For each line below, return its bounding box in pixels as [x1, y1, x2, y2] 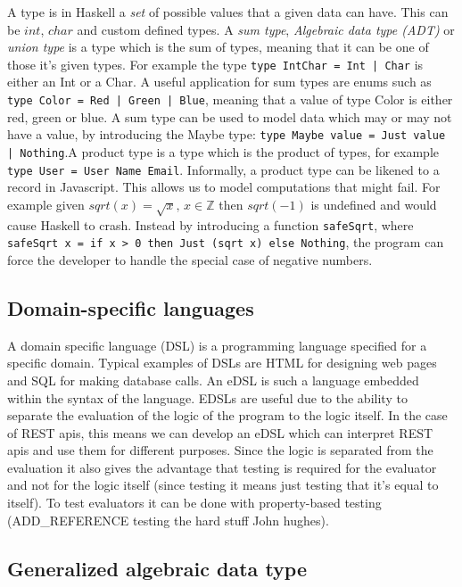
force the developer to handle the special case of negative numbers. [7, 250, 373, 269]
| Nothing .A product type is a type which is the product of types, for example [7, 142, 440, 161]
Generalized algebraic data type [7, 554, 307, 582]
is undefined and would [310, 194, 437, 213]
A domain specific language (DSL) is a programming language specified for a [7, 335, 427, 354]
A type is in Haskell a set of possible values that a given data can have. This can [7, 3, 449, 21]
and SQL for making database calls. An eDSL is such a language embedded [7, 370, 419, 389]
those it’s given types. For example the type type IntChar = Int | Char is [7, 54, 424, 73]
